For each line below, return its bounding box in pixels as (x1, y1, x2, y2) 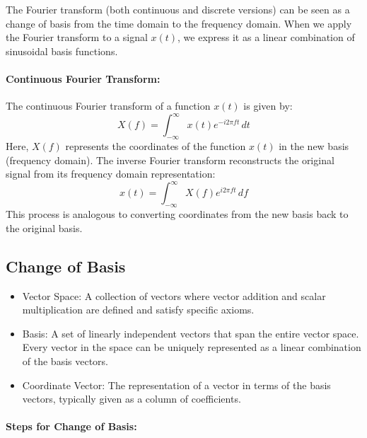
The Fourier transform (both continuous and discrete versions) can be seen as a (6, 2, 350, 16)
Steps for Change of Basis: (6, 419, 137, 434)
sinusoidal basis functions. (6, 43, 118, 58)
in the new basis (279, 139, 349, 154)
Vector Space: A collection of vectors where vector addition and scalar (22, 288, 326, 303)
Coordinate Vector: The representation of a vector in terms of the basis (22, 377, 331, 392)
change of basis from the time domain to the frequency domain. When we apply (6, 16, 352, 30)
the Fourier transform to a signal (6, 30, 148, 45)
